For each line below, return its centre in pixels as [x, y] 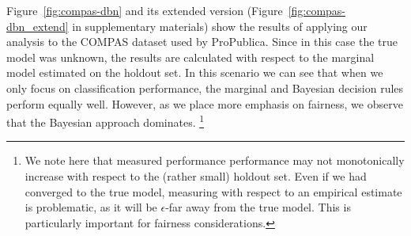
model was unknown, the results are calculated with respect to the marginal [190, 57]
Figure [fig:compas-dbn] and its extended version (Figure [145, 10]
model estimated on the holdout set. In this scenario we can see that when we [195, 72]
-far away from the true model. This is [258, 207]
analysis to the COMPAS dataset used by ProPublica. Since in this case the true [202, 42]
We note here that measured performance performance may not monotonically [215, 160]
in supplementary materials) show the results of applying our [220, 26]
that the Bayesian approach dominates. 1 [106, 121]
